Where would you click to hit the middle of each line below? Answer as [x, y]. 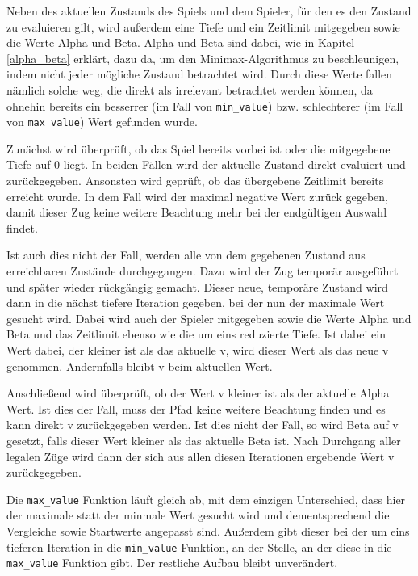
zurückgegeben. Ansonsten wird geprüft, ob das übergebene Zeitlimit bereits [195, 181]
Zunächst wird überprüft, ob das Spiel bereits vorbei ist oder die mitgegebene [199, 148]
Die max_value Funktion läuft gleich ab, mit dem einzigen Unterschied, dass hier [206, 499]
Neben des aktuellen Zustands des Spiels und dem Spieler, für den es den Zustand [209, 11]
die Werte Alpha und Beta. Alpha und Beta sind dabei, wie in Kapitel [181, 42]
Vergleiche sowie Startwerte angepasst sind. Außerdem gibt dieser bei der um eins [208, 531]
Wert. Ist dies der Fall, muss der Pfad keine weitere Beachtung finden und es [196, 408]
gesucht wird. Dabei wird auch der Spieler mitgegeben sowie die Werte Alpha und [209, 318]
